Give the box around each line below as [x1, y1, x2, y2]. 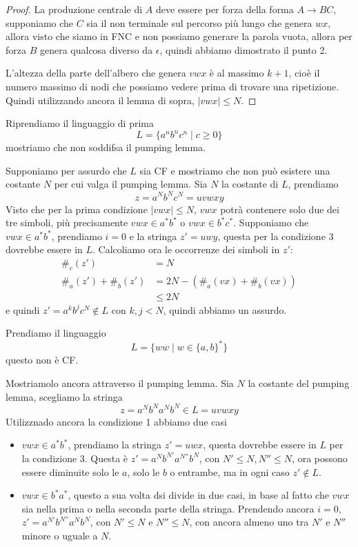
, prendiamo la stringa [68, 437, 162, 452]
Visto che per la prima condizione [6, 201, 148, 216]
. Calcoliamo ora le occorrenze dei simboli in [92, 242, 280, 257]
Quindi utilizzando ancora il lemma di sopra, [6, 92, 195, 107]
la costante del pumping [248, 376, 350, 390]
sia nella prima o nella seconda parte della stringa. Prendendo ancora [21, 501, 315, 515]
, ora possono [292, 450, 348, 465]
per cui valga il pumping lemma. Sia [54, 177, 208, 191]
